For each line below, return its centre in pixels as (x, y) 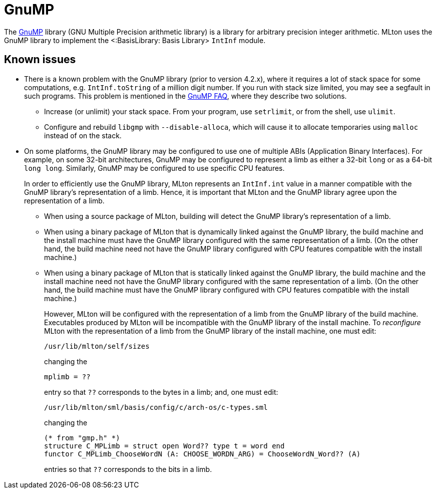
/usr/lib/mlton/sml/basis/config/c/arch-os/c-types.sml (156, 407)
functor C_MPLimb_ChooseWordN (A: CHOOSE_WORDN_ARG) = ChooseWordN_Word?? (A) (202, 454)
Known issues (40, 60)
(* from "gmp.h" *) (82, 438)
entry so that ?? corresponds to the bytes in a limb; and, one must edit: (161, 392)
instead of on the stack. (83, 135)
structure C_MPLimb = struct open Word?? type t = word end (164, 446)
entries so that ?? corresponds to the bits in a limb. (128, 469)
